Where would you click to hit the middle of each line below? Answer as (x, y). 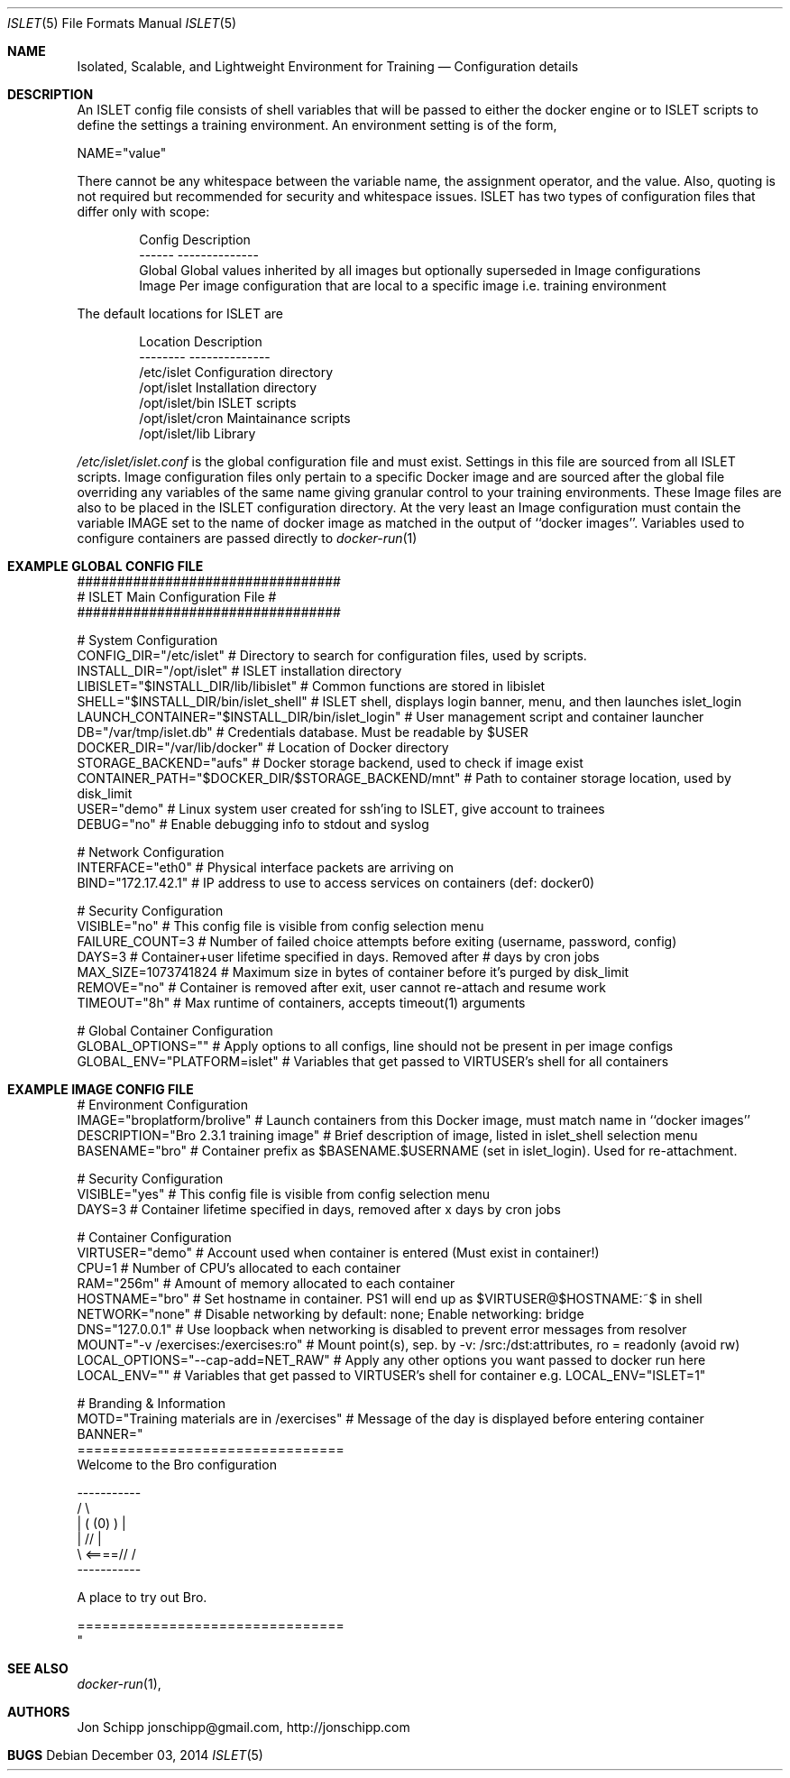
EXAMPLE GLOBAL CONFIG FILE (106, 566)
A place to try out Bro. (142, 1597)
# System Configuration (147, 640)
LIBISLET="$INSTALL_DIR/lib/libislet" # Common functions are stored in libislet (311, 686)
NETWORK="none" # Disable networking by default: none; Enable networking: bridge (331, 1314)
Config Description (195, 240)
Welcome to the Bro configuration (177, 1465)
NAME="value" (122, 153)
